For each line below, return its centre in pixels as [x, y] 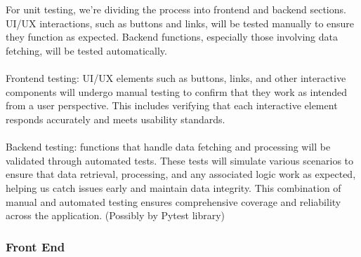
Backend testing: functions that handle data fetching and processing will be [168, 147]
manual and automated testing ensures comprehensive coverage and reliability [173, 201]
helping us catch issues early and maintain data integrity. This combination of [173, 187]
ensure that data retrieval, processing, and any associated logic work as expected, [181, 174]
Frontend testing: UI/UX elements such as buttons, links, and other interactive [176, 78]
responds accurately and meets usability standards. [116, 119]
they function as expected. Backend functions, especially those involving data [172, 37]
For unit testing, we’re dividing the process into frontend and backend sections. [176, 9]
